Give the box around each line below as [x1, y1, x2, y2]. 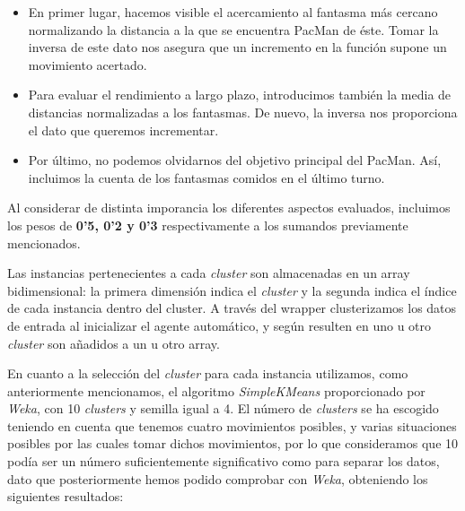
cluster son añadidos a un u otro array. [7, 333, 220, 352]
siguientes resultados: [7, 487, 124, 506]
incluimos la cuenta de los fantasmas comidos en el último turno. [28, 168, 385, 186]
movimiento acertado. [28, 55, 147, 74]
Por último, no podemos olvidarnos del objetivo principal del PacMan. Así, [28, 151, 442, 169]
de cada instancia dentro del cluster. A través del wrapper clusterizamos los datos [7, 299, 457, 317]
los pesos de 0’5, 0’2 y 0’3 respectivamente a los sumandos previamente [7, 215, 408, 234]
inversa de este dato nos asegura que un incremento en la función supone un [28, 38, 447, 56]
